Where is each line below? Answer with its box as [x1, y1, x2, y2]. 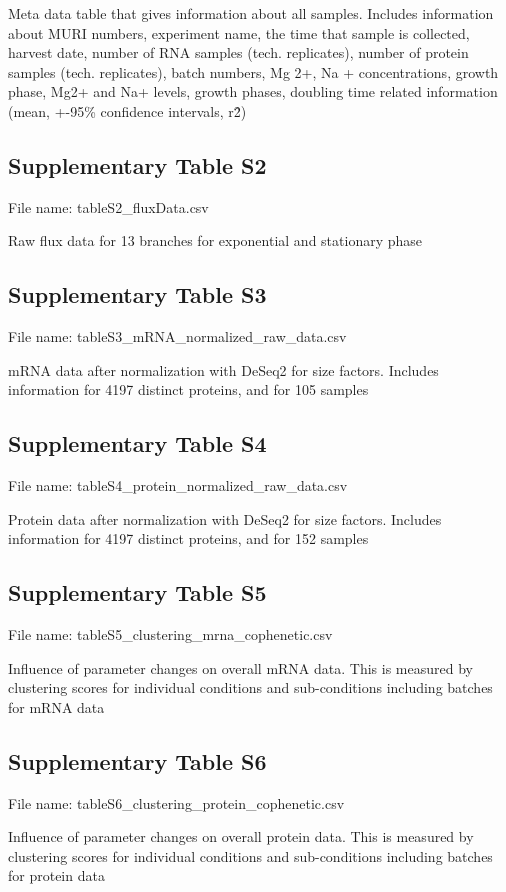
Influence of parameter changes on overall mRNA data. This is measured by [8, 657, 473, 678]
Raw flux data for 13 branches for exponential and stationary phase [8, 230, 423, 251]
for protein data [8, 865, 105, 886]
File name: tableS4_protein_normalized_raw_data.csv [8, 475, 348, 496]
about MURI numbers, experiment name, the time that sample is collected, [8, 22, 470, 43]
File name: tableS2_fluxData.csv [8, 196, 209, 217]
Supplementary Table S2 [8, 149, 267, 180]
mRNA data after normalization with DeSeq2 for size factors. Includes [8, 359, 439, 380]
